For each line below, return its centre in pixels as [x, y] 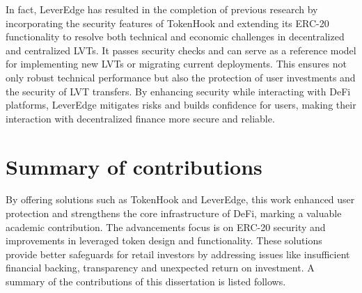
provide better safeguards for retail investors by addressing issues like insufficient [178, 254]
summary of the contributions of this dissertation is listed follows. [146, 282]
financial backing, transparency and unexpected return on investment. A [160, 268]
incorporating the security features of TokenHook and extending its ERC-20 [167, 23]
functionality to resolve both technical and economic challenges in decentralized [175, 37]
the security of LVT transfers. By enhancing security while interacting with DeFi [178, 91]
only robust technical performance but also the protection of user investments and [181, 77]
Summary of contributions [134, 166]
